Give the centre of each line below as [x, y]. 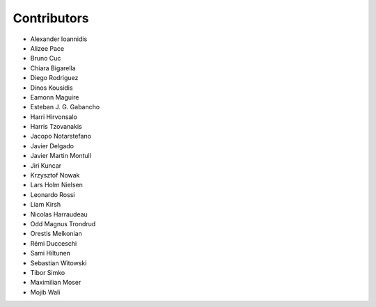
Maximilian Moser [56, 283]
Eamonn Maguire [55, 97]
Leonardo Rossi [53, 194]
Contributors [51, 18]
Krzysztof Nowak [55, 175]
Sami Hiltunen [50, 253]
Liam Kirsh [46, 205]
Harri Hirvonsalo [54, 117]
